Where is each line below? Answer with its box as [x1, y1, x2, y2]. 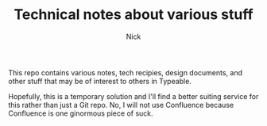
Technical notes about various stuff [14, 6, 253, 24]
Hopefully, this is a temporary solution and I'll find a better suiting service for [8, 91, 259, 101]
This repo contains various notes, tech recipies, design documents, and [8, 67, 243, 77]
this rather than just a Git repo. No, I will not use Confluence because [8, 100, 234, 109]
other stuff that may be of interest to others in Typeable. [8, 76, 192, 86]
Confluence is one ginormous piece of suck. [8, 109, 153, 118]
